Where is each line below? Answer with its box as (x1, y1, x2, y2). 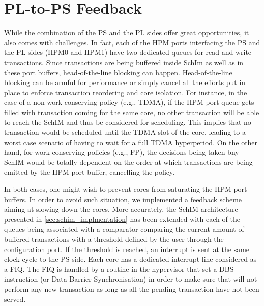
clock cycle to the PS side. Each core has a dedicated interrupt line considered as (4, 254, 257, 264)
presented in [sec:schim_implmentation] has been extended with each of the (4, 213, 240, 224)
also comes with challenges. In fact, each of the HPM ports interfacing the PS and (4, 37, 260, 47)
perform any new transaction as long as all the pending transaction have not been (4, 283, 259, 294)
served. (4, 293, 26, 304)
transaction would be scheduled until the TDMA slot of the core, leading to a (4, 127, 246, 137)
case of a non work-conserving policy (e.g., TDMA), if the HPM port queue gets (4, 97, 254, 107)
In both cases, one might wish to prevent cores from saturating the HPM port (4, 184, 247, 194)
